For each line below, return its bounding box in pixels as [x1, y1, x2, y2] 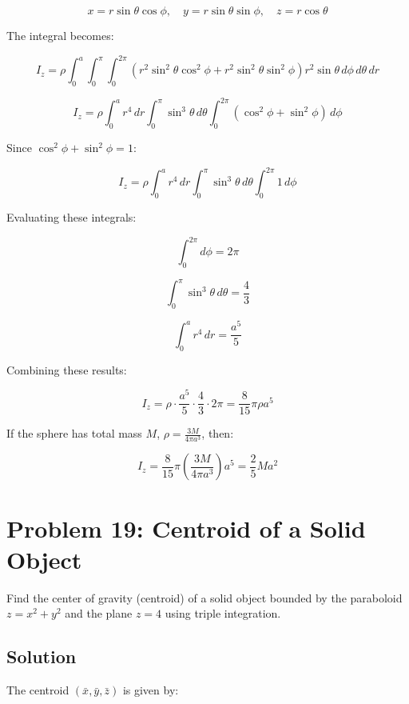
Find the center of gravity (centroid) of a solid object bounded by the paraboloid [6, 589, 403, 606]
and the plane [65, 605, 133, 622]
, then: [201, 425, 234, 442]
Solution [6, 644, 77, 669]
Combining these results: [6, 361, 127, 378]
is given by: [122, 682, 179, 698]
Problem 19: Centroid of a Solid [6, 511, 366, 544]
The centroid [6, 682, 69, 698]
